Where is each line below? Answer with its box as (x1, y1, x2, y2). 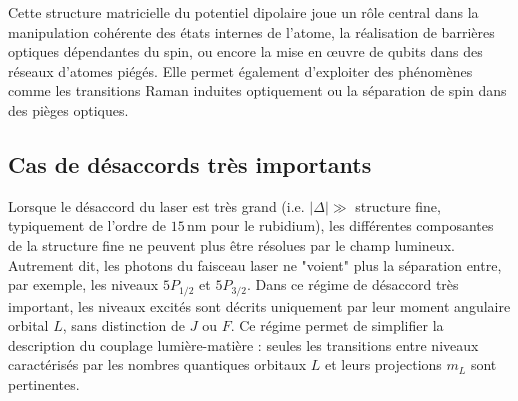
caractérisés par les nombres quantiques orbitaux (8, 354, 307, 375)
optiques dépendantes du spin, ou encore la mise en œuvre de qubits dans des (8, 41, 483, 62)
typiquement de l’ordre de (8, 215, 166, 236)
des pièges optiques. (8, 99, 129, 120)
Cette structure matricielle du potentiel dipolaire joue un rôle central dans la (8, 2, 479, 22)
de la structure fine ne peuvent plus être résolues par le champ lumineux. (8, 234, 455, 255)
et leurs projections (324, 354, 442, 375)
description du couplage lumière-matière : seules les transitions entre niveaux (8, 334, 479, 355)
